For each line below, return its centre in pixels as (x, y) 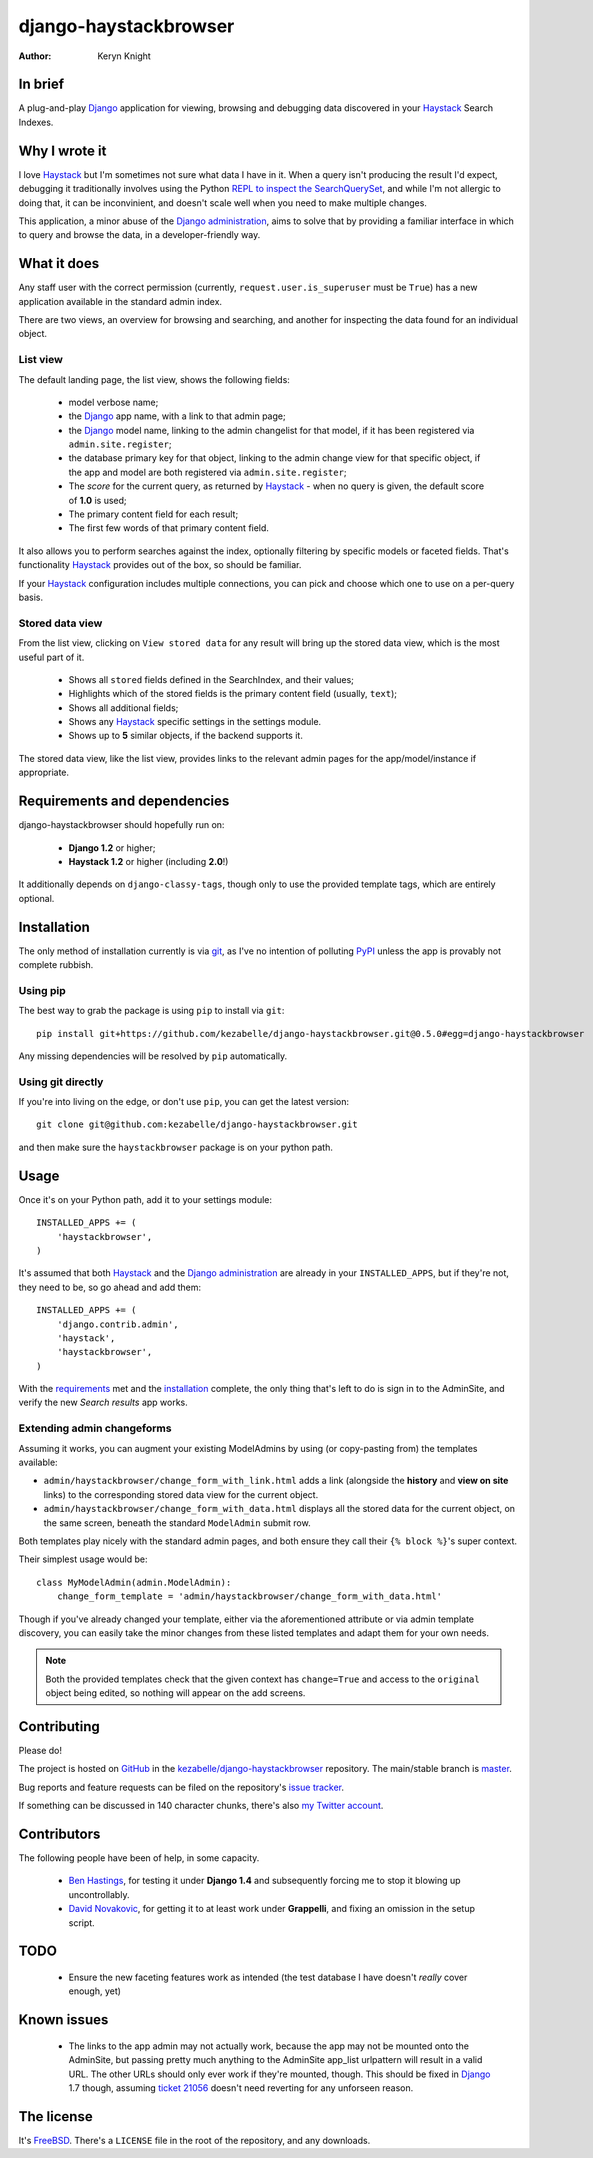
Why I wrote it (62, 150)
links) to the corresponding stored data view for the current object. (181, 1494)
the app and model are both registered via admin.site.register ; (207, 472)
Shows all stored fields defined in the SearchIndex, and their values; (211, 679)
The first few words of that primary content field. (169, 528)
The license (56, 2116)
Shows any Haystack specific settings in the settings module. (195, 722)
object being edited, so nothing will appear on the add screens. (175, 1693)
